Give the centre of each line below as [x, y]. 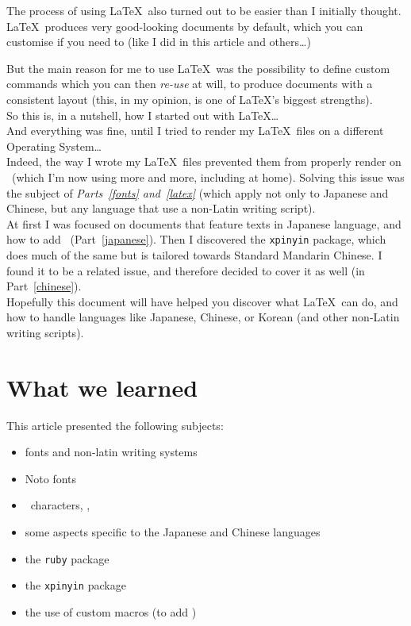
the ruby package [67, 558]
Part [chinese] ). [44, 286]
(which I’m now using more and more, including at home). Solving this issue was [208, 177]
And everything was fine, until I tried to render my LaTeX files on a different [195, 131]
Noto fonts [51, 478]
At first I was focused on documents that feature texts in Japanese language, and [204, 223]
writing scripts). [45, 332]
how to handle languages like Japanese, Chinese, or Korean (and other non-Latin [203, 317]
